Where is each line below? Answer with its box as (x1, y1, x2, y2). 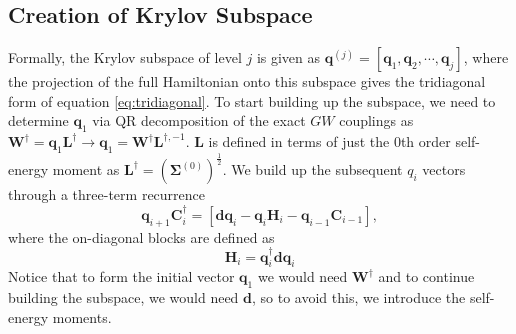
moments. (52, 306, 112, 327)
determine (8, 110, 69, 131)
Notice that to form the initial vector (8, 266, 235, 287)
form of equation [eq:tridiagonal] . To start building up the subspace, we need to (8, 90, 496, 111)
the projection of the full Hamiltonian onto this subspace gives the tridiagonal (8, 71, 486, 92)
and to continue (378, 266, 475, 287)
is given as (256, 47, 321, 68)
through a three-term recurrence (8, 184, 206, 205)
